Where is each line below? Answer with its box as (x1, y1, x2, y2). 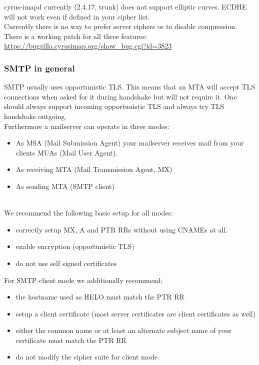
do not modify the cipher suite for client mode (15, 351, 158, 362)
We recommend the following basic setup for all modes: (4, 207, 173, 218)
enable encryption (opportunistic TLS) (15, 241, 134, 251)
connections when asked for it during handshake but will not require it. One (4, 91, 237, 101)
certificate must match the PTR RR (15, 334, 126, 345)
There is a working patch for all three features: (4, 30, 147, 41)
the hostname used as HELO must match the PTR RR (15, 291, 184, 302)
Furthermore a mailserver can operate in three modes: (4, 120, 169, 131)
